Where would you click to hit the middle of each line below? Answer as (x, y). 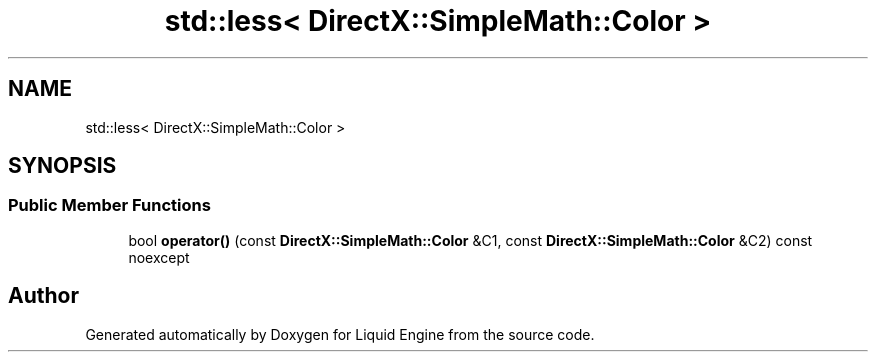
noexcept (159, 257)
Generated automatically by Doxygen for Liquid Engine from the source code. (340, 334)
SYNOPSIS (62, 166)
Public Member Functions (109, 205)
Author (43, 296)
